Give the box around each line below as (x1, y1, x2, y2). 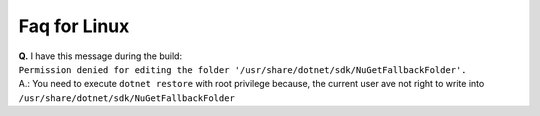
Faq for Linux (18, 15, 130, 37)
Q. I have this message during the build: (18, 50, 183, 62)
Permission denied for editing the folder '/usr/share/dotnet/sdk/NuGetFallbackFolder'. (18, 64, 467, 75)
